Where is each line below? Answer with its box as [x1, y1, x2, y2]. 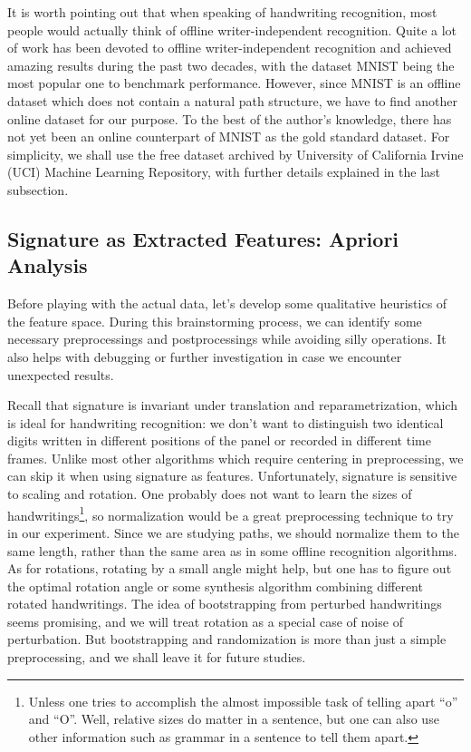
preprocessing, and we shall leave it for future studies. [7, 648, 306, 667]
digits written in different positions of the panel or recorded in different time [7, 431, 431, 450]
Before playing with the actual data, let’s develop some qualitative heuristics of [7, 294, 447, 313]
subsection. [7, 180, 69, 199]
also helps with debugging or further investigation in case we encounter [7, 347, 402, 366]
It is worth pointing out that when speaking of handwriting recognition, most [7, 3, 437, 21]
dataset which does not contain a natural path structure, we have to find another [7, 91, 458, 110]
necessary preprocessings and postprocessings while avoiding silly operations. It [7, 329, 447, 348]
